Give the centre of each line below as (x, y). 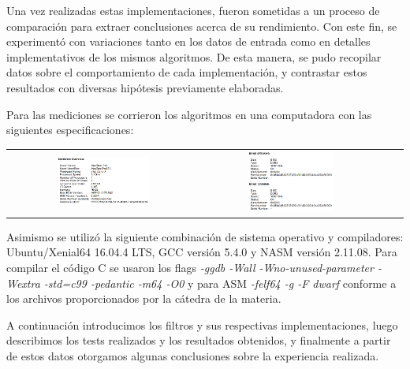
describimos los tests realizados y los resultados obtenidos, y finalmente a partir (199, 340)
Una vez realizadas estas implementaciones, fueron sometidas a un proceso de (193, 10)
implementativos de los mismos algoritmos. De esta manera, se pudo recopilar (194, 56)
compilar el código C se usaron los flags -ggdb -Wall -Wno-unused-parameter (190, 268)
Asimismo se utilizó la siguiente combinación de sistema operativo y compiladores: (205, 236)
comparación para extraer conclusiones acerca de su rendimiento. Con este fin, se (202, 26)
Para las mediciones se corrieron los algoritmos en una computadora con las (189, 114)
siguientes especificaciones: (70, 130)
